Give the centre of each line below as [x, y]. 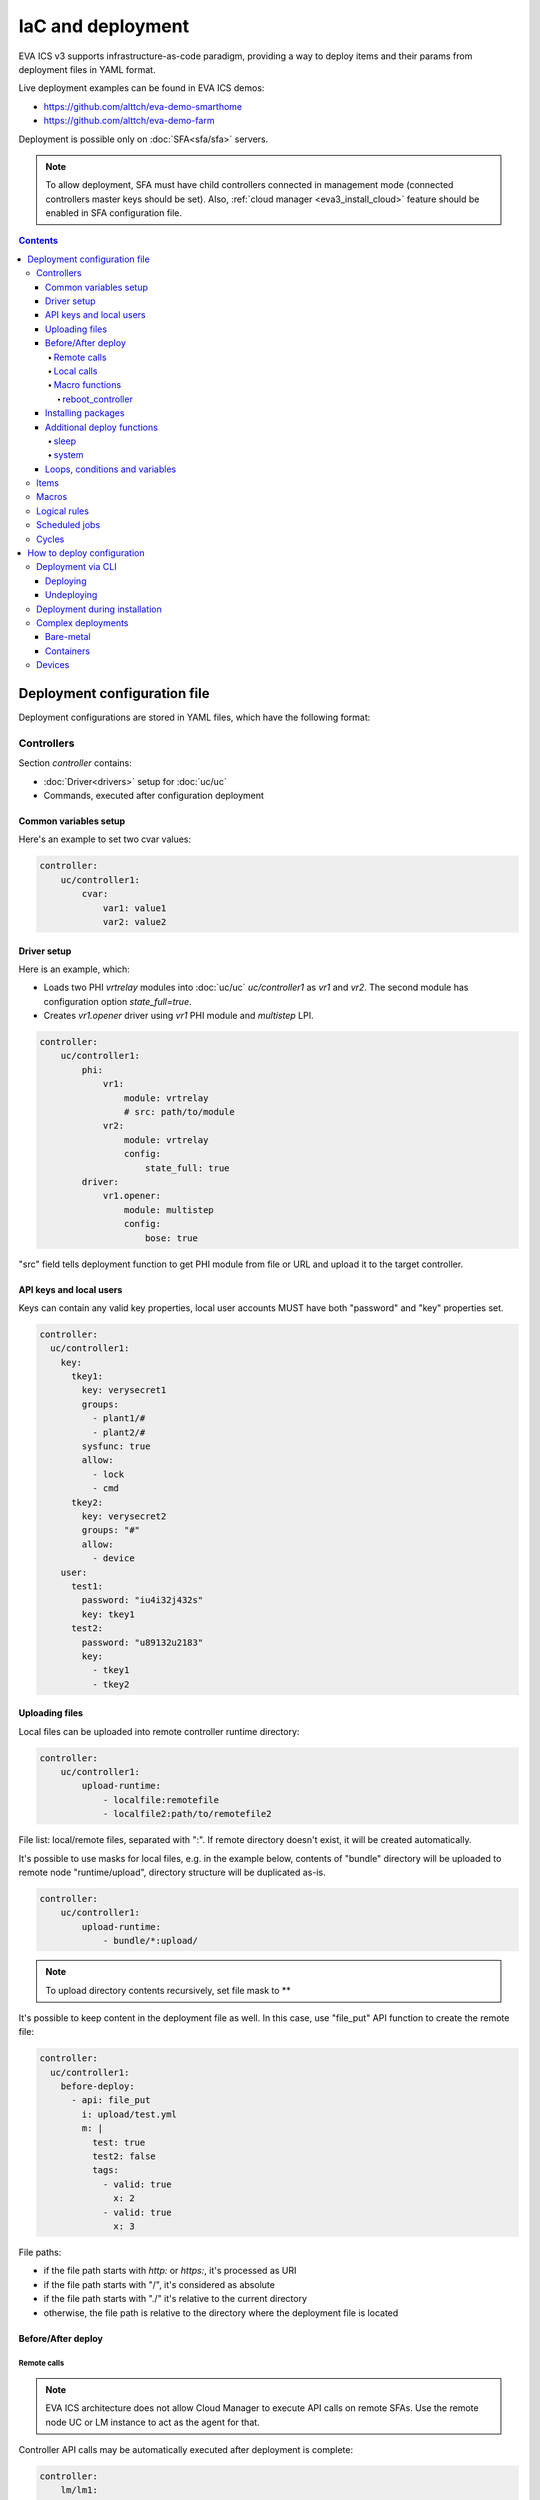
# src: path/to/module [179, 1112]
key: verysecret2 [124, 1516]
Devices [53, 665]
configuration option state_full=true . [117, 1001]
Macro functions [87, 385]
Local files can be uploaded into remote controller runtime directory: [159, 1731]
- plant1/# [118, 1418]
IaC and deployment [104, 26]
